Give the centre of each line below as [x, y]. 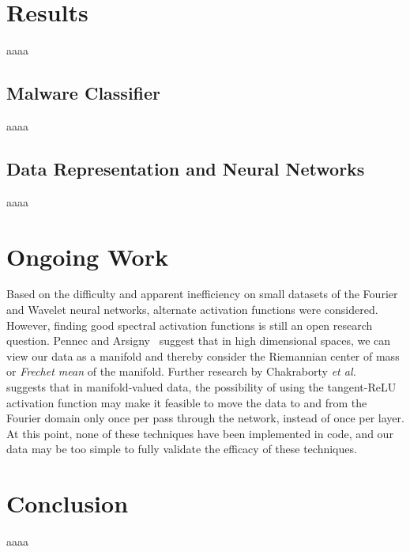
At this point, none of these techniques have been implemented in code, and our [200, 433]
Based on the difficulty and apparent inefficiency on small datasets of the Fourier [202, 294]
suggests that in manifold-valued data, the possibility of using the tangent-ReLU [201, 387]
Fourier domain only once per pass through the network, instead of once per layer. [205, 418]
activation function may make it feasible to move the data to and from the [187, 402]
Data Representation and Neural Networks [186, 168]
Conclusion [68, 503]
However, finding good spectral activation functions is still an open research [190, 325]
